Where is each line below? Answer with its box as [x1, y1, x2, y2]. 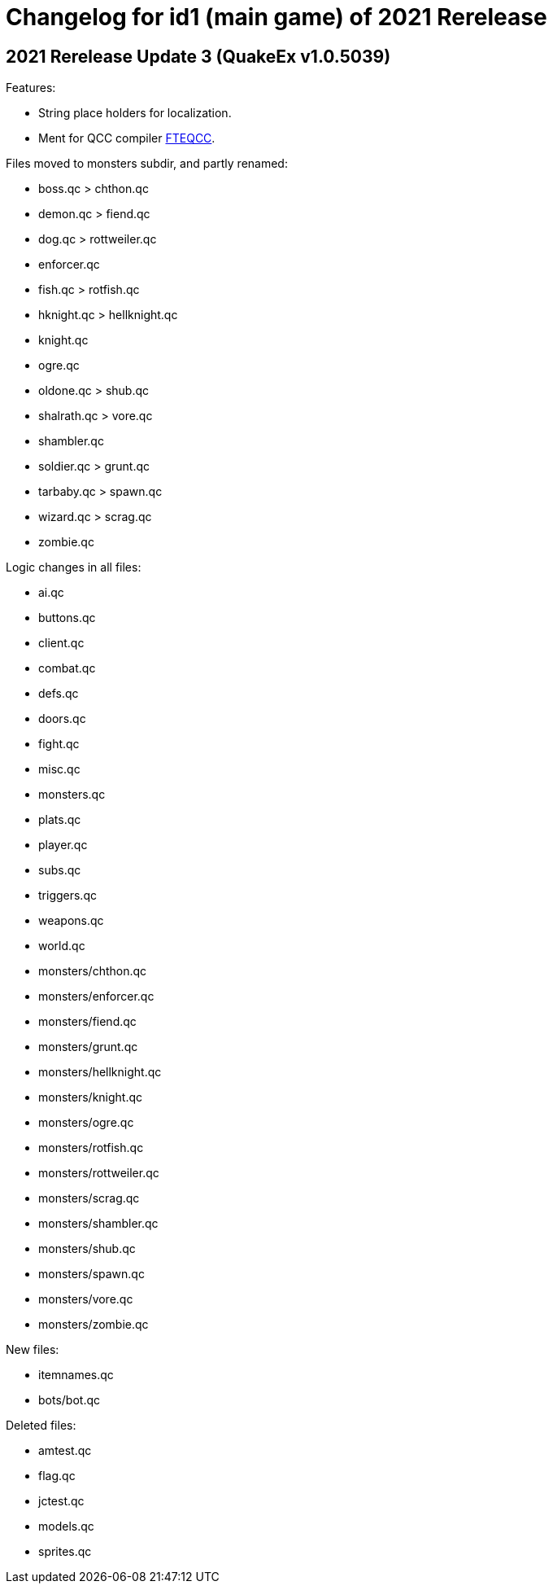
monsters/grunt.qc [38, 1040, 138, 1054]
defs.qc [38, 686, 79, 701]
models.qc [38, 1519, 94, 1534]
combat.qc [38, 661, 96, 676]
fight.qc [38, 737, 80, 751]
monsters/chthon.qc [38, 964, 147, 979]
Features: [6, 81, 56, 95]
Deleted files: [6, 1418, 76, 1433]
